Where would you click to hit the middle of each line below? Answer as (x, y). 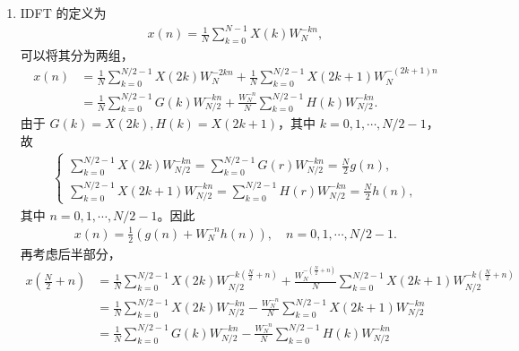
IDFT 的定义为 (63, 13)
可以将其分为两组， (77, 54)
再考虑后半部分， (70, 253)
